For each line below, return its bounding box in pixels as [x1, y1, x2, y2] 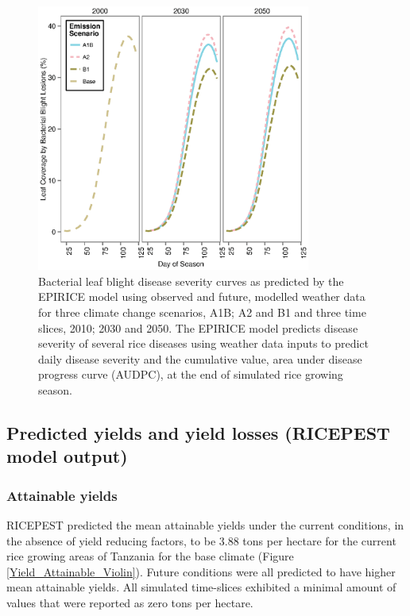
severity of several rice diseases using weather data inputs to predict [38, 335, 369, 352]
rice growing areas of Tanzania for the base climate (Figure [6, 548, 294, 564]
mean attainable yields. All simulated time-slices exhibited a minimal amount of [6, 579, 396, 595]
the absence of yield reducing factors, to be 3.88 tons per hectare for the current [6, 532, 396, 549]
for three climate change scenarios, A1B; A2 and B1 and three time [38, 303, 366, 320]
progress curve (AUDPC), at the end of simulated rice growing [38, 366, 343, 383]
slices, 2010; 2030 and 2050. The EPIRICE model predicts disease [38, 319, 358, 336]
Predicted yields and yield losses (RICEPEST [6, 420, 390, 445]
